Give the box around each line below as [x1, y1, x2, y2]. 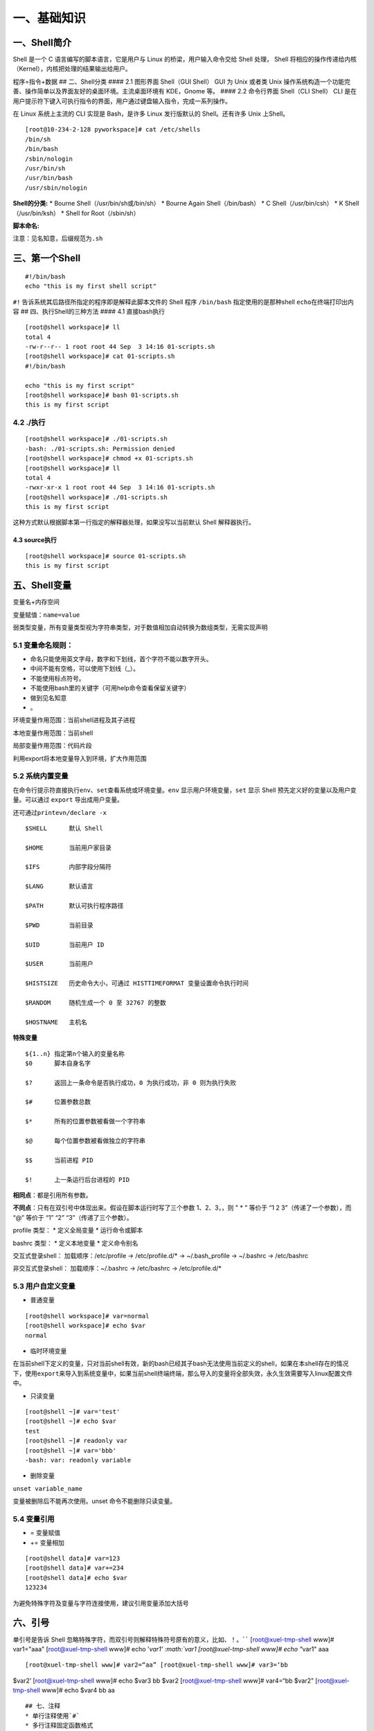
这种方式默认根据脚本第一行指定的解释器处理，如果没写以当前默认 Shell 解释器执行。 [12, 518, 256, 526]
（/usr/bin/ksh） [12, 208, 60, 217]
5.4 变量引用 [12, 1514, 55, 1523]
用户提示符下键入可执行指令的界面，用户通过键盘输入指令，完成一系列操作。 [12, 97, 231, 105]
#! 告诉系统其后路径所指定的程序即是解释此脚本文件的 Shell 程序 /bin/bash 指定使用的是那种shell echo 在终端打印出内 [12, 298, 354, 306]
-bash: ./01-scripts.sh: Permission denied [25, 445, 175, 453]
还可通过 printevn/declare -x [12, 808, 107, 816]
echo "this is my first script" [25, 382, 135, 389]
